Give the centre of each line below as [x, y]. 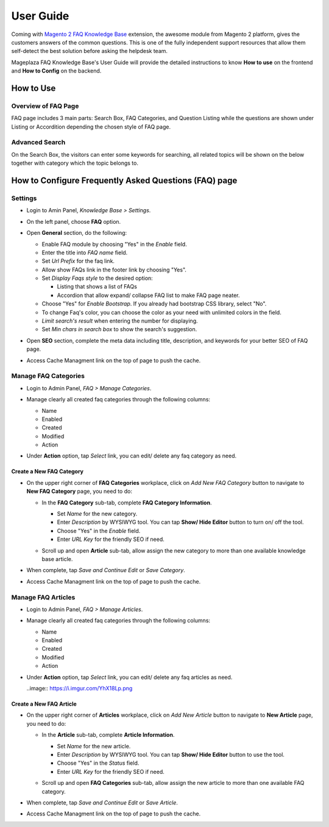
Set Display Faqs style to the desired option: [97, 278]
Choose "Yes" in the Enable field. [99, 531]
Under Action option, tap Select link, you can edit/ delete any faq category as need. [132, 456]
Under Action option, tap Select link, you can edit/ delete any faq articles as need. [129, 677]
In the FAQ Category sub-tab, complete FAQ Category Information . [127, 503]
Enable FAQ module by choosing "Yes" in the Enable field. [114, 244]
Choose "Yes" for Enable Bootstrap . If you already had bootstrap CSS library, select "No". [154, 304]
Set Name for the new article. [94, 746]
